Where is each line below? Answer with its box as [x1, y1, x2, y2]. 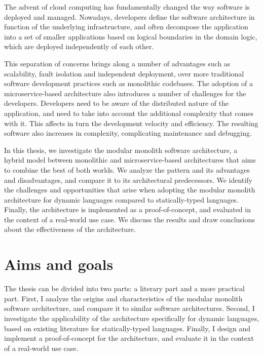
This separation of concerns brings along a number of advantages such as [4, 58, 231, 68]
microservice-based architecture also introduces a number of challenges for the [4, 88, 246, 98]
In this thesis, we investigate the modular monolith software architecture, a [4, 144, 238, 155]
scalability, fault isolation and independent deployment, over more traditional [4, 68, 244, 78]
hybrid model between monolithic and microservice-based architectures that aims [4, 154, 256, 165]
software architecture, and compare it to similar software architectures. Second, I [4, 303, 255, 313]
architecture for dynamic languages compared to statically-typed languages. [4, 194, 239, 205]
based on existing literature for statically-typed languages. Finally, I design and [4, 323, 251, 333]
